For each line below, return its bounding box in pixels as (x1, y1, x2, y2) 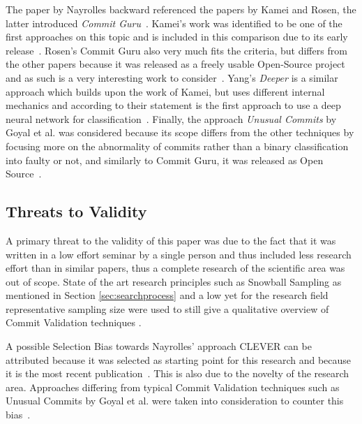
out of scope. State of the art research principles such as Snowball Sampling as (6, 274, 342, 288)
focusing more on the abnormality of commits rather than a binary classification (6, 138, 349, 153)
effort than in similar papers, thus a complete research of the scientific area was (6, 261, 345, 275)
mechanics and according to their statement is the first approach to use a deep (6, 98, 341, 112)
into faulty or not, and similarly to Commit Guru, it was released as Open (6, 152, 324, 167)
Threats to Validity (6, 200, 147, 222)
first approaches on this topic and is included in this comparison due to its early (6, 29, 348, 44)
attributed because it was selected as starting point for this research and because (6, 352, 352, 367)
